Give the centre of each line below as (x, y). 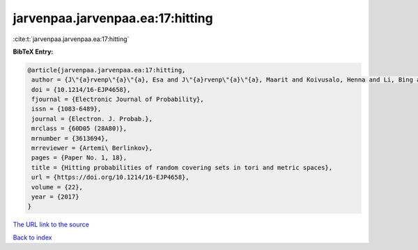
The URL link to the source (51, 225)
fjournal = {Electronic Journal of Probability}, (118, 100)
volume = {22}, (57, 187)
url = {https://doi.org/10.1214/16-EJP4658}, (110, 177)
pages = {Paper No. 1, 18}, (79, 158)
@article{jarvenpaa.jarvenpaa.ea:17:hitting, (107, 70)
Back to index (32, 237)
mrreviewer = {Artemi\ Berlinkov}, (92, 148)
